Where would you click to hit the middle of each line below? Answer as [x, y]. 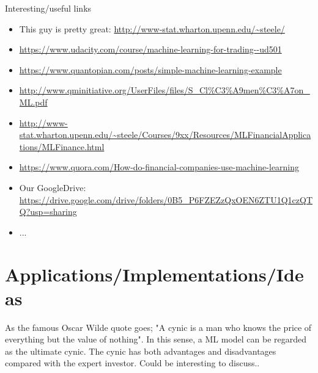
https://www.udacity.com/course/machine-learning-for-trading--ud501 [150, 49]
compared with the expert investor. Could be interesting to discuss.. [132, 363]
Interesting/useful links [48, 8]
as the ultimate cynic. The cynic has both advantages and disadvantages [141, 351]
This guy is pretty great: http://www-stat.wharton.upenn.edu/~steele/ [152, 28]
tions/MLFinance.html [62, 146]
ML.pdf [33, 102]
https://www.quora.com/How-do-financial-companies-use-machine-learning [159, 167]
